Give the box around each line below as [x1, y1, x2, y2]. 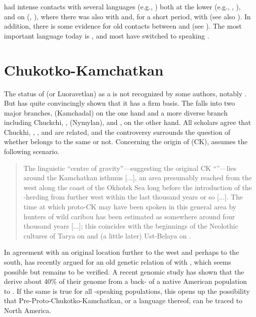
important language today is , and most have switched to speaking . [4, 30, 210, 40]
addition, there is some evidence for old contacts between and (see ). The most [4, 21, 242, 31]
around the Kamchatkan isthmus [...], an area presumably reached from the [23, 172, 252, 183]
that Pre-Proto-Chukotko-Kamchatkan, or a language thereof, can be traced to [4, 295, 243, 306]
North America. [4, 305, 51, 315]
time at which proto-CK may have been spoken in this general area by [23, 201, 236, 212]
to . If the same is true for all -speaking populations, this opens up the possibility [4, 285, 250, 296]
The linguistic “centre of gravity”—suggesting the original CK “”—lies [23, 162, 237, 173]
